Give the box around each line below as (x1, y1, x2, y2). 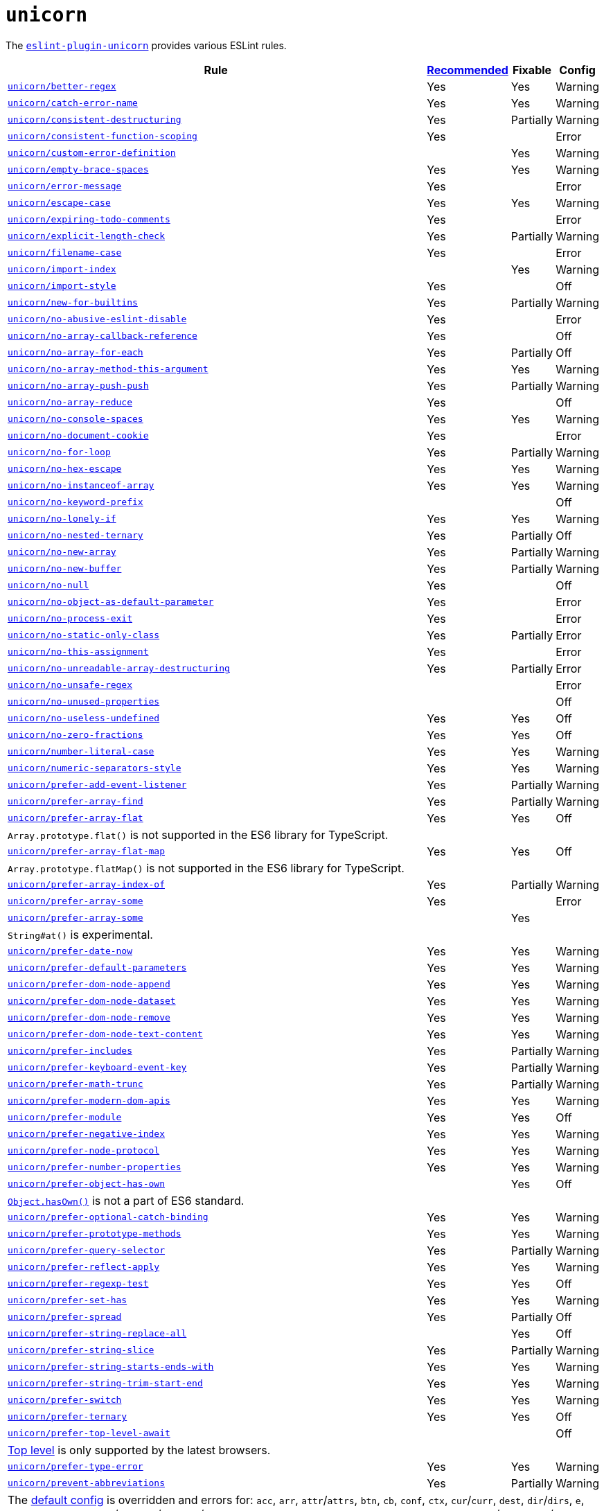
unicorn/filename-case (8, 247, 122, 258)
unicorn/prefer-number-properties (8, 1162, 181, 1173)
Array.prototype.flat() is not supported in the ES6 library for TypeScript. (8, 827, 389, 842)
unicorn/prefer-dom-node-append (8, 979, 170, 990)
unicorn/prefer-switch (8, 1395, 122, 1406)
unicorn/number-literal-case (8, 746, 154, 757)
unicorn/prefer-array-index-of (8, 879, 165, 890)
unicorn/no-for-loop (8, 447, 111, 458)
